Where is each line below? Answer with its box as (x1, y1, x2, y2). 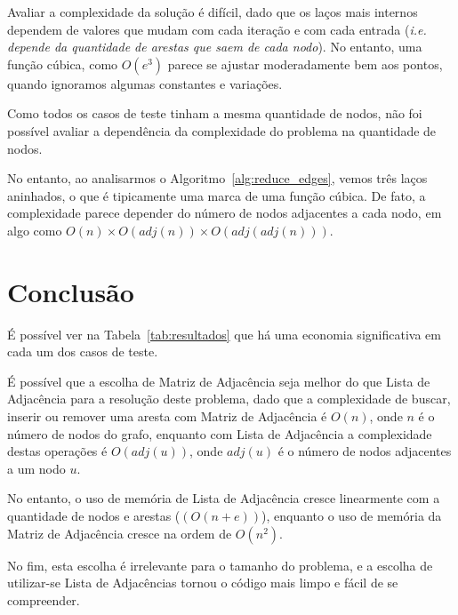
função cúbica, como (7, 54, 118, 73)
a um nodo (7, 459, 66, 477)
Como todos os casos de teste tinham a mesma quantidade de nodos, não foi (7, 104, 422, 123)
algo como (7, 220, 62, 239)
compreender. (7, 590, 80, 609)
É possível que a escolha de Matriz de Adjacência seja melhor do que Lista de (7, 371, 430, 390)
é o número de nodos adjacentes (277, 442, 452, 460)
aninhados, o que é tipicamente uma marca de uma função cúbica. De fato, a (7, 186, 426, 204)
